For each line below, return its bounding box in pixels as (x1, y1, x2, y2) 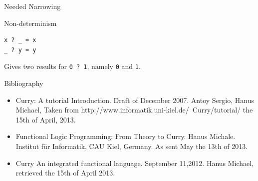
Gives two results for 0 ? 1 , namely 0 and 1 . (4, 61, 141, 71)
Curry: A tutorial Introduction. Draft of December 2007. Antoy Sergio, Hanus (15, 94, 254, 105)
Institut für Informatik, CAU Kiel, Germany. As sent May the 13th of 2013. (15, 141, 248, 151)
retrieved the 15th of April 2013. (15, 167, 115, 178)
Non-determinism (4, 17, 57, 28)
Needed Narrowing (4, 1, 61, 11)
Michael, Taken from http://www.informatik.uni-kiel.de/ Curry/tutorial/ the (15, 104, 253, 115)
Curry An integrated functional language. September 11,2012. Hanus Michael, (15, 157, 254, 168)
